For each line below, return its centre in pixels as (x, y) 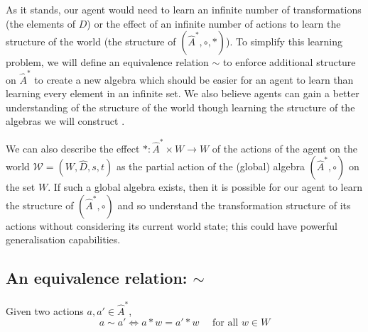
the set (21, 187)
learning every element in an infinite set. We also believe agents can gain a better (183, 93)
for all (226, 323)
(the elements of (41, 23)
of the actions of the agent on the (285, 148)
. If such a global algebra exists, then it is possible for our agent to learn (205, 187)
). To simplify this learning (285, 41)
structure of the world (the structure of (91, 41)
